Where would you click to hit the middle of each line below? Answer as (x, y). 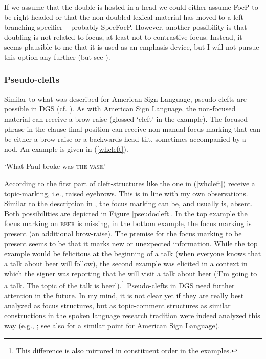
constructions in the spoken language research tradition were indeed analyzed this (132, 315)
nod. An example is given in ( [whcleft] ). (66, 149)
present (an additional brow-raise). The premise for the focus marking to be (123, 233)
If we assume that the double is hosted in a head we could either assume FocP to (131, 7)
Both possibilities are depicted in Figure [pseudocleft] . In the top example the (126, 213)
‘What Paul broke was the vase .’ (55, 166)
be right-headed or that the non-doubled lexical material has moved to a (118, 17)
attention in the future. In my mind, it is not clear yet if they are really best (124, 295)
